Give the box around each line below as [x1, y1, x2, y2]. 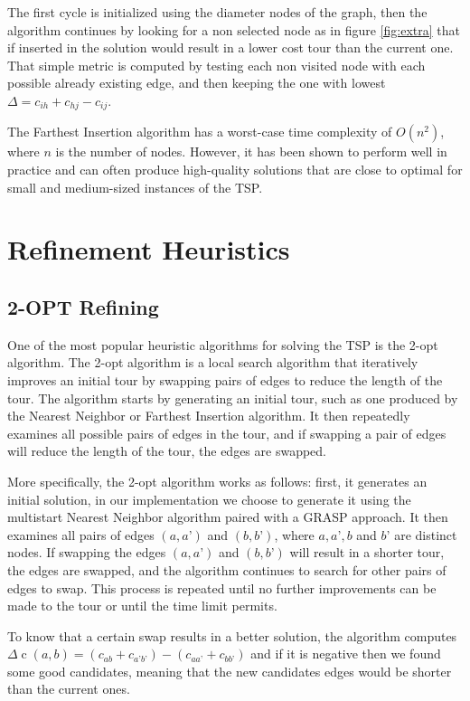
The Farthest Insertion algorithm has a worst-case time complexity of [7, 122, 392, 141]
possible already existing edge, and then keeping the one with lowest [7, 73, 386, 92]
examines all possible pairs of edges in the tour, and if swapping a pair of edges [7, 423, 446, 442]
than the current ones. [7, 679, 130, 698]
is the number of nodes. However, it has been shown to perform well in [55, 142, 447, 161]
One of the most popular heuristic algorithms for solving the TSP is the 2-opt [7, 335, 438, 354]
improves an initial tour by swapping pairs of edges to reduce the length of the [7, 370, 443, 389]
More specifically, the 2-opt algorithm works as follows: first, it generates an [7, 471, 428, 490]
